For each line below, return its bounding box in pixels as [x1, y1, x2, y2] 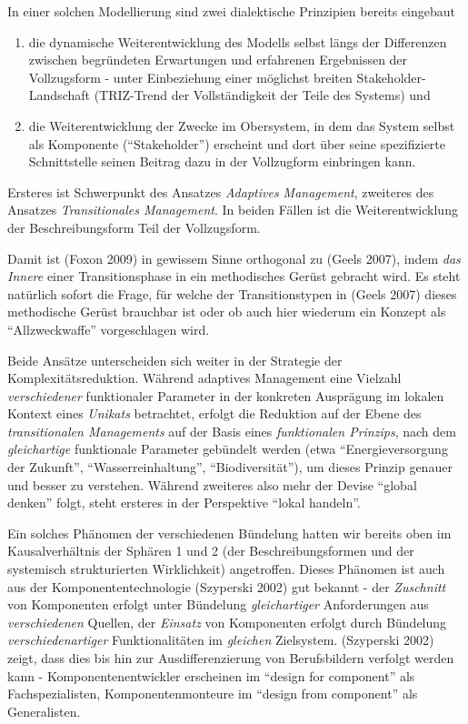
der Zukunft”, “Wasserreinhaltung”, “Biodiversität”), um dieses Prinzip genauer [7, 458, 453, 477]
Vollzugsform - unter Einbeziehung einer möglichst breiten [28, 67, 353, 86]
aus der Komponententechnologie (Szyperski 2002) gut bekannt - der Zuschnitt [7, 577, 446, 596]
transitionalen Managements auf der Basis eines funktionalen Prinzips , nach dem [7, 421, 456, 440]
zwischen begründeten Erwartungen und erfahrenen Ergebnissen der [28, 50, 408, 69]
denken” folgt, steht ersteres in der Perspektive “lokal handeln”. [7, 493, 361, 512]
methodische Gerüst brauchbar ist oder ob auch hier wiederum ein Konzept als [7, 302, 446, 321]
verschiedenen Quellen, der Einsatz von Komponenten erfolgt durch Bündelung [7, 612, 447, 631]
